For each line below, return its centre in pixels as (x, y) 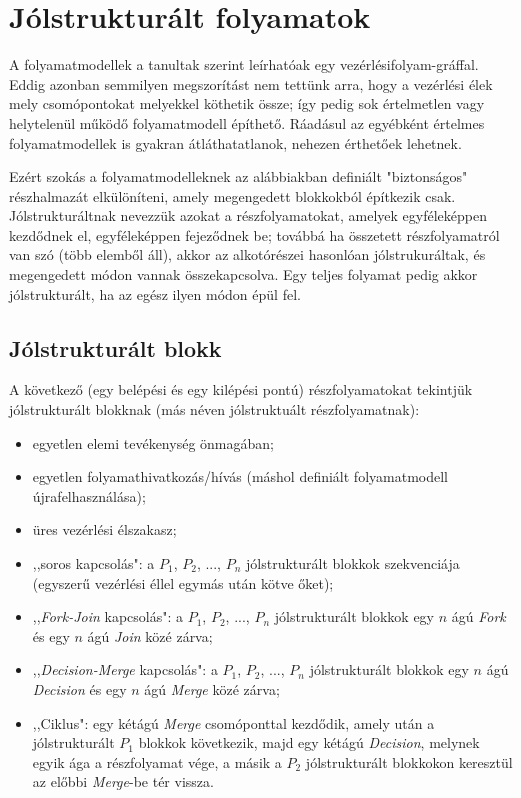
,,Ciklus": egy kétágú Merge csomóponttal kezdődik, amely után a (233, 722)
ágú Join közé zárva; (150, 635)
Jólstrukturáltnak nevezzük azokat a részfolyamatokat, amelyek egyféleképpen (248, 215)
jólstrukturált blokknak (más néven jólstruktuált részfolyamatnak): (214, 409)
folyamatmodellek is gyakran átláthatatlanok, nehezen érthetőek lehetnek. (235, 142)
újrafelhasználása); (89, 495)
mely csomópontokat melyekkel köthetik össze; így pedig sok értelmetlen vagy (247, 103)
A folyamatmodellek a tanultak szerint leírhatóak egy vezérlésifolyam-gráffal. (244, 64)
